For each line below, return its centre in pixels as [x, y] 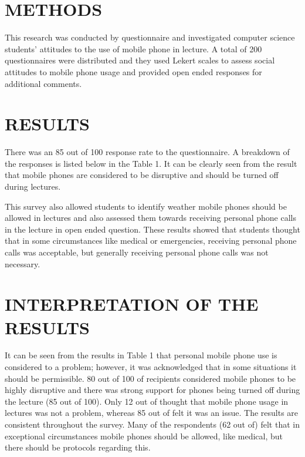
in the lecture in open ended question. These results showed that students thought [152, 229]
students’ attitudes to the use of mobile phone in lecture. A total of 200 [133, 48]
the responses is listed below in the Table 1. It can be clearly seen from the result [151, 163]
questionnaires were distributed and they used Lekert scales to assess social [140, 60]
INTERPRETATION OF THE [132, 304]
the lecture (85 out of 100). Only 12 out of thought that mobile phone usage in [147, 401]
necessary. [23, 263]
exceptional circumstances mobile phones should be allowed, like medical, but [144, 436]
